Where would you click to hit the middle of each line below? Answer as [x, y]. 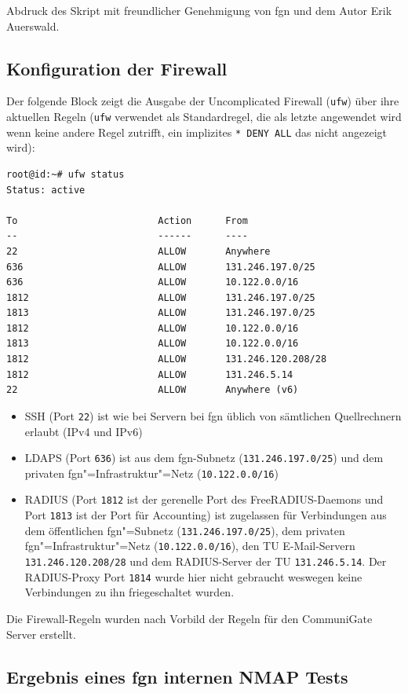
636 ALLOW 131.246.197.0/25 [161, 267]
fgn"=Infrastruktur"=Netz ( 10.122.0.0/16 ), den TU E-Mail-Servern [190, 546]
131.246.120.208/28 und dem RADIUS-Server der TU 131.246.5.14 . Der [206, 561]
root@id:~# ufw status [66, 174]
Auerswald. [33, 26]
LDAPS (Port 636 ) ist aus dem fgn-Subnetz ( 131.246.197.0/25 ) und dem [204, 458]
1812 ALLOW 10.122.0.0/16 [153, 328]
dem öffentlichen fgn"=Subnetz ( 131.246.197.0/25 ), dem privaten [185, 530]
